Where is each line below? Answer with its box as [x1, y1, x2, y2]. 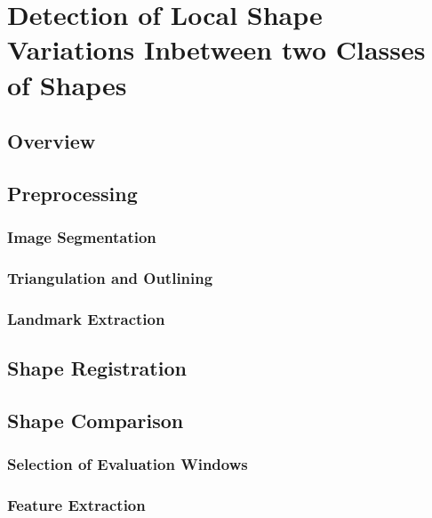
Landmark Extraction [7, 307, 165, 329]
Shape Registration [7, 354, 187, 382]
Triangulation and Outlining [7, 267, 213, 289]
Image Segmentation [7, 226, 156, 248]
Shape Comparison [7, 407, 184, 434]
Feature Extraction [7, 494, 146, 516]
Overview [7, 127, 96, 155]
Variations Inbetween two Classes [7, 31, 426, 68]
